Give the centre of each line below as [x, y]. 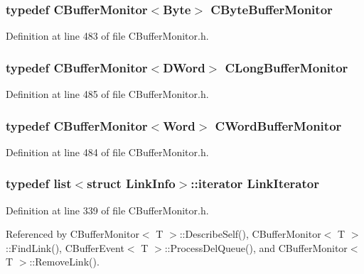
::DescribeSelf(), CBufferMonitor [250, 234]
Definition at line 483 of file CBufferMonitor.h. [107, 36]
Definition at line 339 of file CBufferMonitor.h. [107, 210]
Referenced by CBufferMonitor [73, 234]
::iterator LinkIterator [255, 183]
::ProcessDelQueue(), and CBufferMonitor [256, 247]
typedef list [39, 183]
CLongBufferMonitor [287, 67]
